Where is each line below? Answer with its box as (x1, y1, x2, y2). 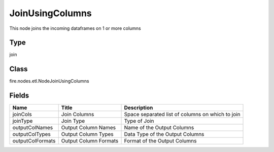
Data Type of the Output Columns (124, 131, 204, 138)
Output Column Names (61, 124, 116, 131)
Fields (9, 91, 29, 100)
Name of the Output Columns (124, 124, 194, 131)
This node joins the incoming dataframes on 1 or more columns (9, 25, 142, 31)
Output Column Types (61, 131, 114, 138)
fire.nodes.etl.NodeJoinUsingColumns (9, 78, 89, 84)
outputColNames (12, 124, 53, 131)
